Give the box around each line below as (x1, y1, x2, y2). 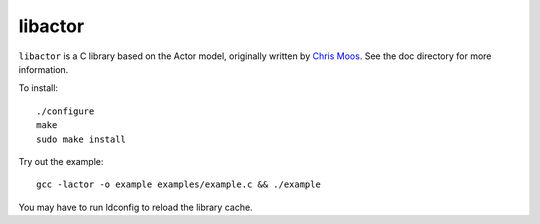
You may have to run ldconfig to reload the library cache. (18, 201, 254, 213)
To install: (18, 82, 59, 94)
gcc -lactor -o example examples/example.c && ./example (36, 179, 322, 190)
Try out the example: (18, 155, 104, 167)
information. (18, 63, 69, 75)
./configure (36, 105, 95, 117)
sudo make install (36, 133, 127, 145)
